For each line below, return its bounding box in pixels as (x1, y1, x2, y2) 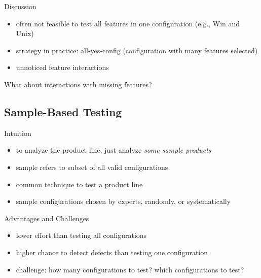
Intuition (4, 127, 31, 138)
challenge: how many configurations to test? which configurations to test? (16, 264, 244, 274)
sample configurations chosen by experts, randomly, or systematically (16, 196, 231, 206)
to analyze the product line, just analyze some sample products (16, 145, 211, 155)
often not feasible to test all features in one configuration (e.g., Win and (16, 18, 240, 28)
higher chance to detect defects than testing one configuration (16, 247, 208, 257)
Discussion (4, 1, 36, 11)
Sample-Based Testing (4, 103, 122, 119)
